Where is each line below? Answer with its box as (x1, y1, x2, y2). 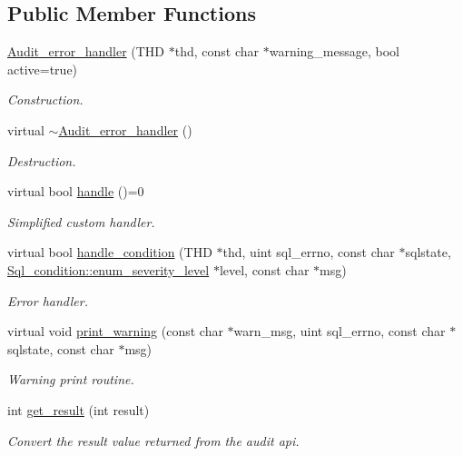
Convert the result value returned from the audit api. (7, 431, 300, 450)
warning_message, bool (269, 42, 399, 61)
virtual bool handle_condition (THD (7, 243, 212, 262)
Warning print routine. (7, 370, 134, 389)
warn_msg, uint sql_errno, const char (233, 322, 446, 341)
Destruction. (7, 151, 76, 170)
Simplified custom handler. (7, 212, 155, 231)
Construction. (7, 90, 84, 109)
